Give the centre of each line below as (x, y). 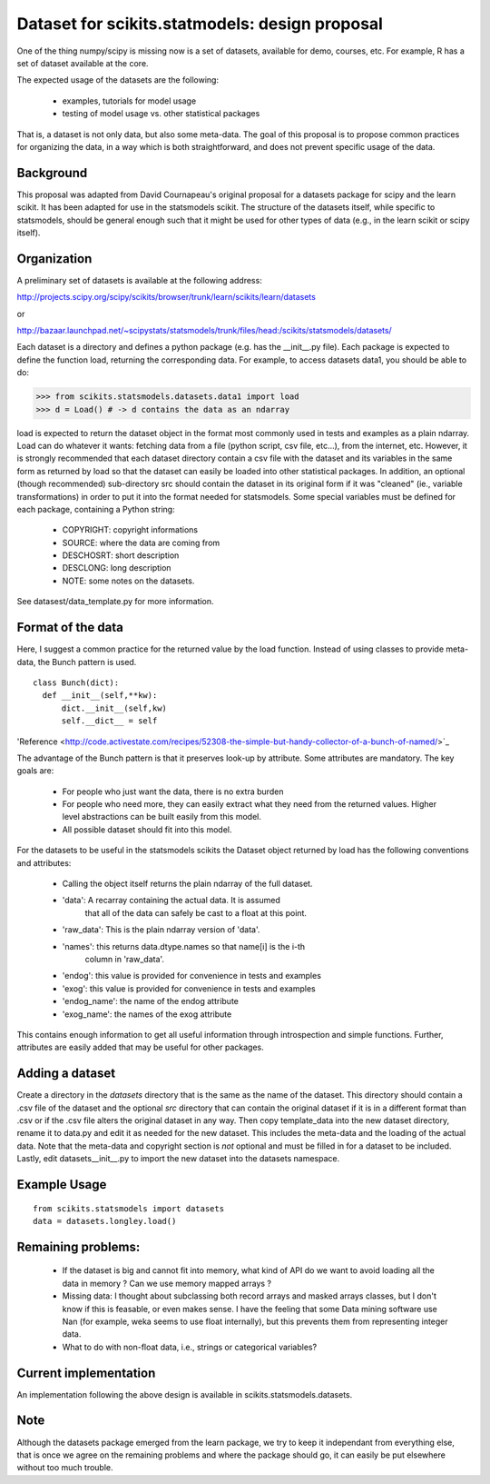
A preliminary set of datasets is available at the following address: (139, 280)
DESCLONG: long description (117, 568)
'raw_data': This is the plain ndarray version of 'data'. (161, 930)
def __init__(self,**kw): (100, 696)
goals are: (35, 771)
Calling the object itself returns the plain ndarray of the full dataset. (187, 884)
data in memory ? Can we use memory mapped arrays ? (167, 1283)
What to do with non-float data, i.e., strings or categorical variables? (190, 1347)
